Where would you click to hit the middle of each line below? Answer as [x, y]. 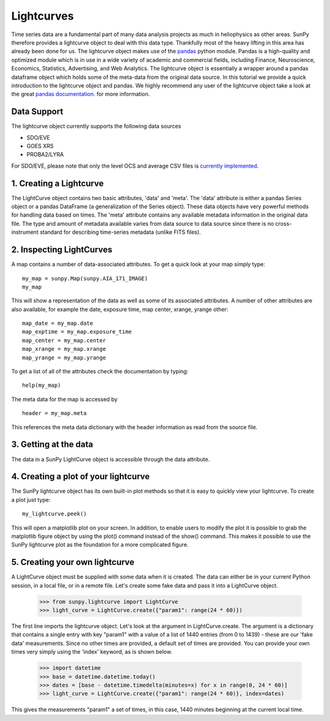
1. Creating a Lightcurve [57, 183]
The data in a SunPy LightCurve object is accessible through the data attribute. [111, 459]
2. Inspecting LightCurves [62, 250]
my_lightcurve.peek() [54, 514]
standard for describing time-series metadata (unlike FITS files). [120, 232]
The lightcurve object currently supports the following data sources [96, 126]
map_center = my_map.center [64, 340]
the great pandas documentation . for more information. [81, 94]
